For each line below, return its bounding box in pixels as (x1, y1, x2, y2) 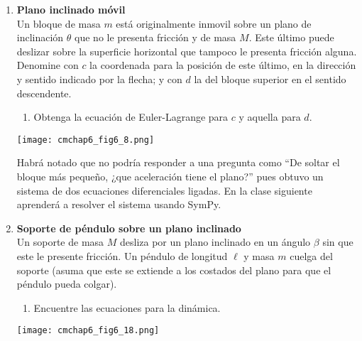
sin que (322, 234, 353, 249)
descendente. (16, 85, 72, 100)
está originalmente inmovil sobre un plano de (116, 16, 312, 31)
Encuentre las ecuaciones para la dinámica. (33, 300, 221, 315)
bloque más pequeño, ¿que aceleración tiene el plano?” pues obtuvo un (16, 169, 324, 183)
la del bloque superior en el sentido (194, 71, 346, 86)
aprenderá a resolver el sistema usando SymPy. (16, 197, 221, 212)
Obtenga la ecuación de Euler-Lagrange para (33, 109, 229, 124)
